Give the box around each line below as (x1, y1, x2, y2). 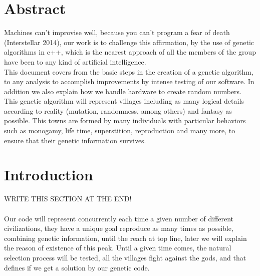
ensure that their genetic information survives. (4, 135, 146, 145)
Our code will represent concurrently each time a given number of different (4, 213, 234, 223)
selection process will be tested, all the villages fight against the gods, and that (4, 252, 246, 262)
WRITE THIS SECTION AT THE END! (4, 193, 132, 204)
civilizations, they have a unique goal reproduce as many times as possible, (4, 223, 233, 233)
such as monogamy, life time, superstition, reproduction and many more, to (4, 125, 235, 136)
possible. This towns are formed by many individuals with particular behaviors (4, 115, 246, 126)
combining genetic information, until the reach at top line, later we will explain (4, 232, 247, 243)
